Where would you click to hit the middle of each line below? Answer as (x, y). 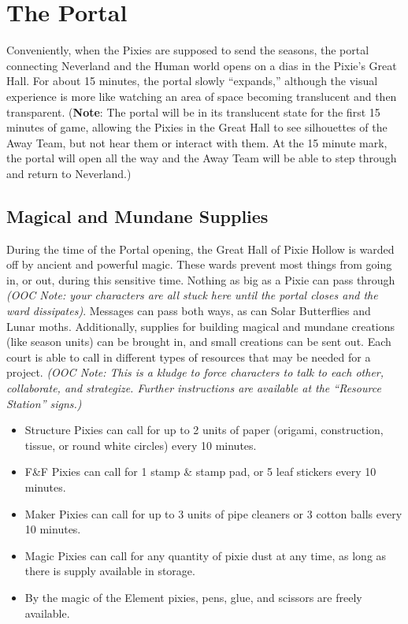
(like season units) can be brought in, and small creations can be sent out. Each (199, 342)
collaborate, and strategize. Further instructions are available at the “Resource (194, 388)
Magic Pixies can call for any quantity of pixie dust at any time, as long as (206, 555)
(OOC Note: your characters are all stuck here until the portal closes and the (192, 295)
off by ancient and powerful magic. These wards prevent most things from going (199, 264)
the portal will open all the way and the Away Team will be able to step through (202, 158)
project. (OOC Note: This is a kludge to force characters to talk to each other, (195, 372)
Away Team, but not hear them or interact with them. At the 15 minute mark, (197, 142)
